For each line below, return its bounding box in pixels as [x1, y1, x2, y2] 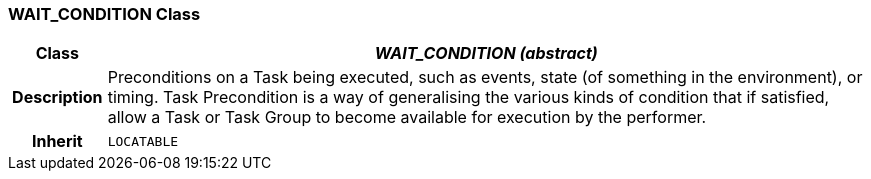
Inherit [31, 131, 83, 152]
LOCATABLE [107, 133, 179, 149]
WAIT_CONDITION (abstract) [374, 43, 598, 64]
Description [12, 87, 103, 108]
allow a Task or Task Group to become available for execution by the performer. [107, 107, 707, 128]
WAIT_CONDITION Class [8, 4, 201, 24]
